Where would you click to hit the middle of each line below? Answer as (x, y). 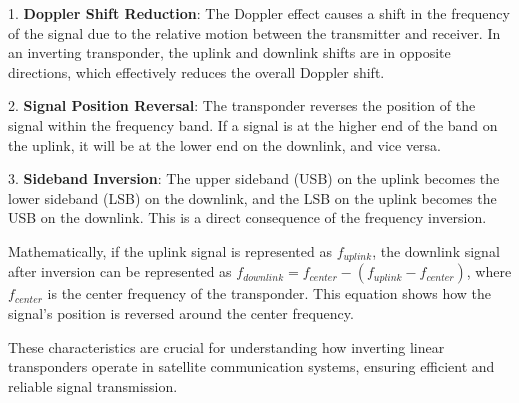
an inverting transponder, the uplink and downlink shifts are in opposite (229, 52)
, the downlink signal (436, 250)
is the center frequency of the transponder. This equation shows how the (269, 293)
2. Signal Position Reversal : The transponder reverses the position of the (242, 105)
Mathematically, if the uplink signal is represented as (170, 250)
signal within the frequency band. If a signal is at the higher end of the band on (253, 124)
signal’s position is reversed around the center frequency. (181, 312)
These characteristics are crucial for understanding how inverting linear (226, 346)
